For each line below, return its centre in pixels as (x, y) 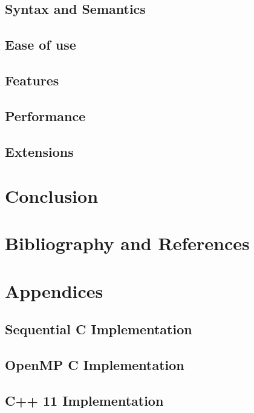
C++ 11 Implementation (84, 400)
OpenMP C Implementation (95, 365)
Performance (45, 115)
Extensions (39, 151)
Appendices (54, 290)
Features (32, 80)
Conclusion (52, 196)
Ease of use (41, 45)
